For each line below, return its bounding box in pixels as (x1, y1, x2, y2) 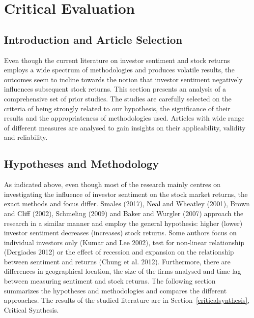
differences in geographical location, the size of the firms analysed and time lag (4, 266, 241, 276)
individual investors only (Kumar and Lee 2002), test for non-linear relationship (4, 237, 245, 247)
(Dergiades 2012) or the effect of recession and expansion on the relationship (4, 247, 234, 257)
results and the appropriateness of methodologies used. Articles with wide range (4, 113, 245, 123)
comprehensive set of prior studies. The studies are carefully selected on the (4, 93, 232, 103)
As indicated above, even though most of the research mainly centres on (4, 179, 221, 190)
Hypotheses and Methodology (4, 156, 159, 171)
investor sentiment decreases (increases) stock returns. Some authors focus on (4, 227, 237, 238)
